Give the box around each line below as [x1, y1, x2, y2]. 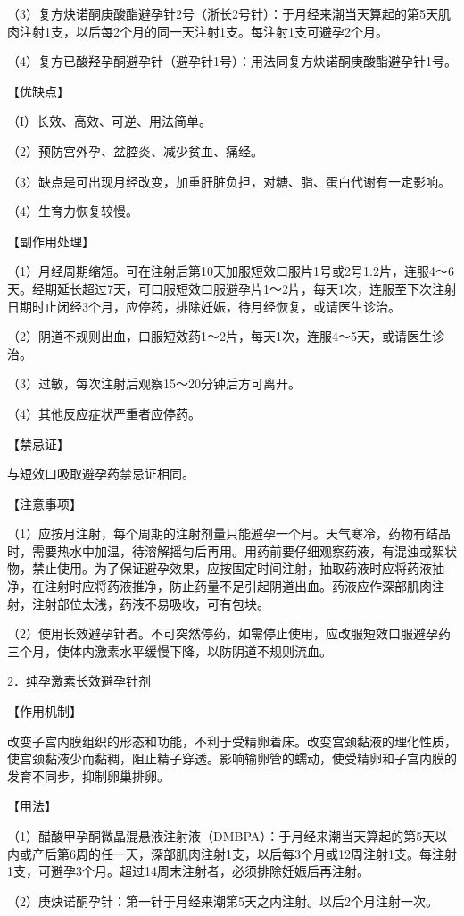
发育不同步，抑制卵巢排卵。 [7, 766, 170, 785]
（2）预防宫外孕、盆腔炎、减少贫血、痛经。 [7, 141, 263, 160]
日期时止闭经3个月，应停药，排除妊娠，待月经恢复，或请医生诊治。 [7, 296, 401, 315]
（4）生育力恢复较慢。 [7, 202, 138, 221]
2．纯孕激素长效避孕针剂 [7, 671, 151, 690]
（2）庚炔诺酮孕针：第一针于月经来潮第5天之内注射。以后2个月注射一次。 [7, 891, 438, 910]
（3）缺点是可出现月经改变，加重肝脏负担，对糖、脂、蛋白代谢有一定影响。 [7, 171, 451, 190]
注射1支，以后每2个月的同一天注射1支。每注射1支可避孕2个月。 [19, 21, 388, 40]
